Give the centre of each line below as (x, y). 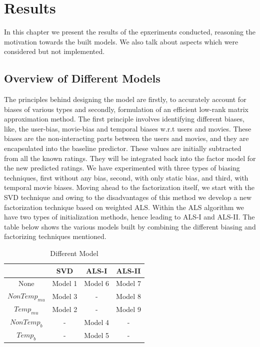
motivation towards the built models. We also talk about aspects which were (121, 41)
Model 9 (128, 309)
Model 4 (97, 322)
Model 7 (128, 283)
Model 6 (97, 283)
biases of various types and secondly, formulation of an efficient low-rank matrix (126, 109)
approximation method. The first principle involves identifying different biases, (124, 119)
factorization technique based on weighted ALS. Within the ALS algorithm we (124, 207)
